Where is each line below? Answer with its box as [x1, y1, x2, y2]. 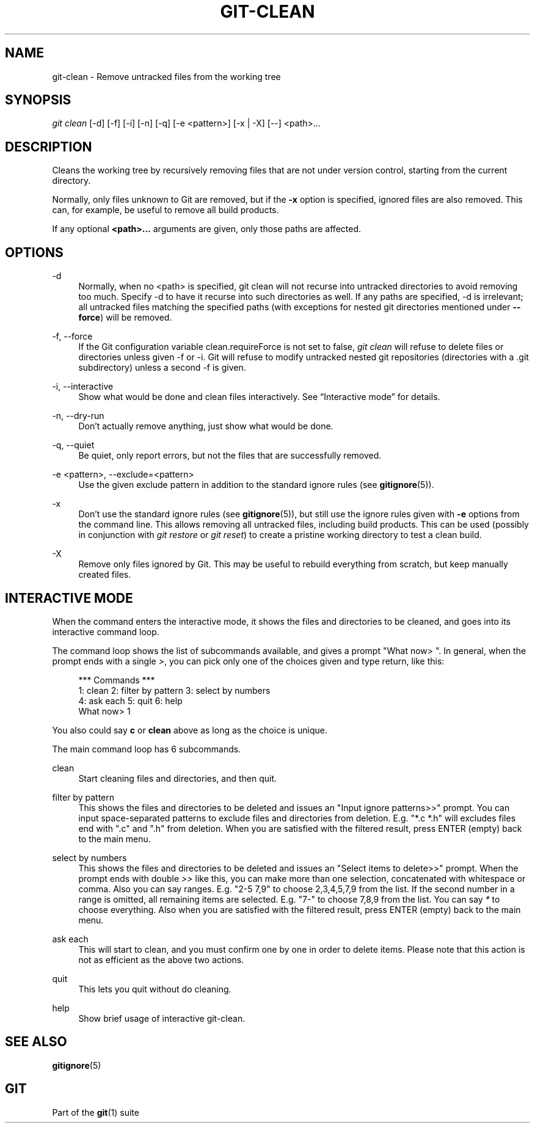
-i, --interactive [52, 381, 114, 392]
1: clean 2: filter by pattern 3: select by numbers [78, 685, 271, 696]
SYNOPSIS [5, 92, 71, 108]
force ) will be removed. [78, 312, 172, 323]
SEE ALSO [5, 1034, 67, 1050]
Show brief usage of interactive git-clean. [78, 1013, 246, 1024]
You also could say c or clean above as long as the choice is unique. [52, 724, 327, 735]
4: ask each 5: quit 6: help [78, 695, 183, 706]
